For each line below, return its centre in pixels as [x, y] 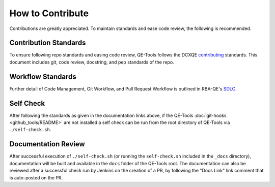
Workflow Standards [43, 76]
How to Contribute [49, 13]
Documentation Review [47, 144]
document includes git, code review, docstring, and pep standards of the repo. [92, 62]
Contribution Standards [48, 43]
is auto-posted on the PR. [36, 177]
